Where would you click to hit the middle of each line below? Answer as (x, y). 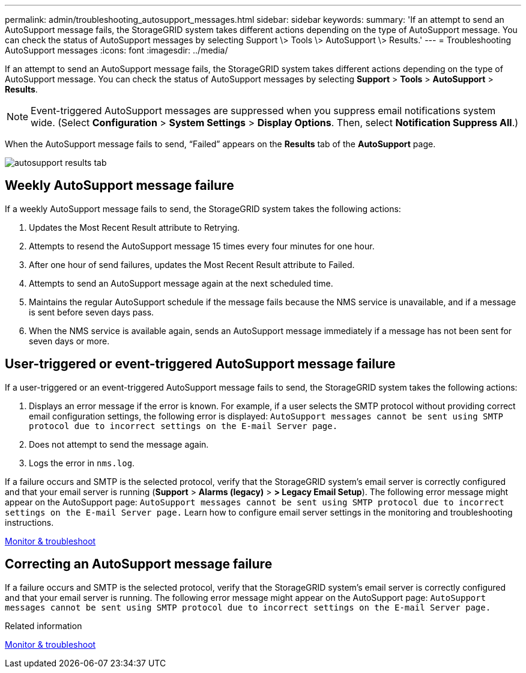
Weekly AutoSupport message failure (119, 186)
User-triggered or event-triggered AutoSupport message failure (200, 364)
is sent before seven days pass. (92, 312)
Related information (44, 626)
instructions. (29, 522)
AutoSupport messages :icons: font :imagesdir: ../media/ (116, 50)
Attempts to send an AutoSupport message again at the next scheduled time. (181, 283)
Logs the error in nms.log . (82, 463)
